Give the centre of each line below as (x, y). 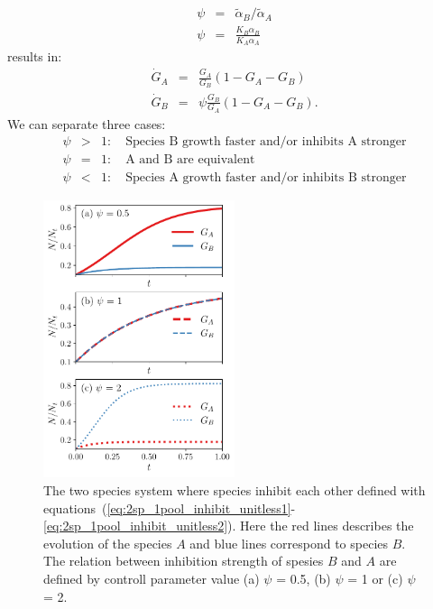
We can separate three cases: (87, 123)
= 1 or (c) (375, 579)
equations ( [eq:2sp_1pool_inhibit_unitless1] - (170, 507)
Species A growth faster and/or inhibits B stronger (266, 178)
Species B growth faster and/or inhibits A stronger (266, 142)
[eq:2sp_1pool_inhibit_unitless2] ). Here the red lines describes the (229, 526)
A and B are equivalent (190, 160)
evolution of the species (108, 543)
